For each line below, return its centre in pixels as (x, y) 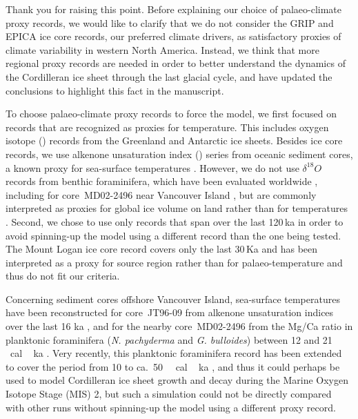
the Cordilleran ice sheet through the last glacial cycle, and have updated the (169, 76)
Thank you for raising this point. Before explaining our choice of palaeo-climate (174, 9)
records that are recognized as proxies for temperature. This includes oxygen (167, 127)
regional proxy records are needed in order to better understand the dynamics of (176, 63)
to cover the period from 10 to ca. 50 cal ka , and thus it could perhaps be (173, 366)
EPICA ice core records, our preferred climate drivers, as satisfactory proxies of (173, 36)
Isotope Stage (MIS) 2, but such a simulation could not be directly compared (169, 394)
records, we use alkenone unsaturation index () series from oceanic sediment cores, (179, 154)
